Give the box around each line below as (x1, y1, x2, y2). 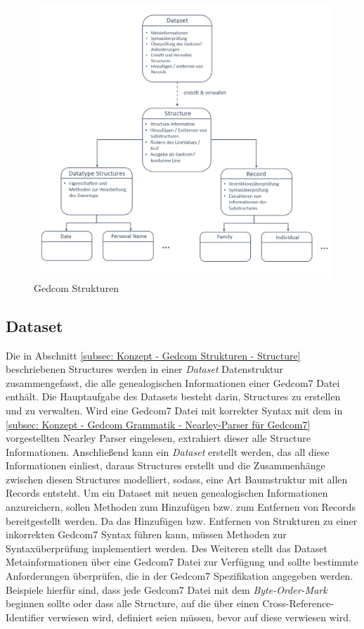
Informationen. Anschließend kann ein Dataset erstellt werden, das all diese (6, 444, 330, 459)
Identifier (6, 609, 45, 624)
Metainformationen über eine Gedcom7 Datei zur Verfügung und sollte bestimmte (6, 554, 358, 569)
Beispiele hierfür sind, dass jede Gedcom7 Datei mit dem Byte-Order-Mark (6, 582, 327, 597)
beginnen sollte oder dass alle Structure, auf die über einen (6, 596, 259, 611)
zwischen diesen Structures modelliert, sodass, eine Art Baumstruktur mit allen (6, 471, 348, 486)
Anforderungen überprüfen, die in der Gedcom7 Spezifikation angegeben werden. (6, 568, 353, 583)
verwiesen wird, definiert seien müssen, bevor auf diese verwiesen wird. (47, 609, 351, 624)
